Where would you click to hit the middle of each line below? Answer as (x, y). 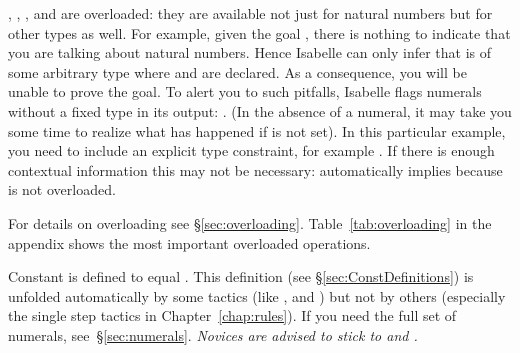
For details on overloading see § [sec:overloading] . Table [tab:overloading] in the (250, 222)
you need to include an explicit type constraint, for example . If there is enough (251, 150)
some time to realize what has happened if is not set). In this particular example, (257, 130)
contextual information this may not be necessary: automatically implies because (255, 169)
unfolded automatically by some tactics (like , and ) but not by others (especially (257, 295)
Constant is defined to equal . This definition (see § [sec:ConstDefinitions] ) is (241, 276)
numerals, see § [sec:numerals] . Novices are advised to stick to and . (213, 334)
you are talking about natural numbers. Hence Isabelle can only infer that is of (250, 52)
